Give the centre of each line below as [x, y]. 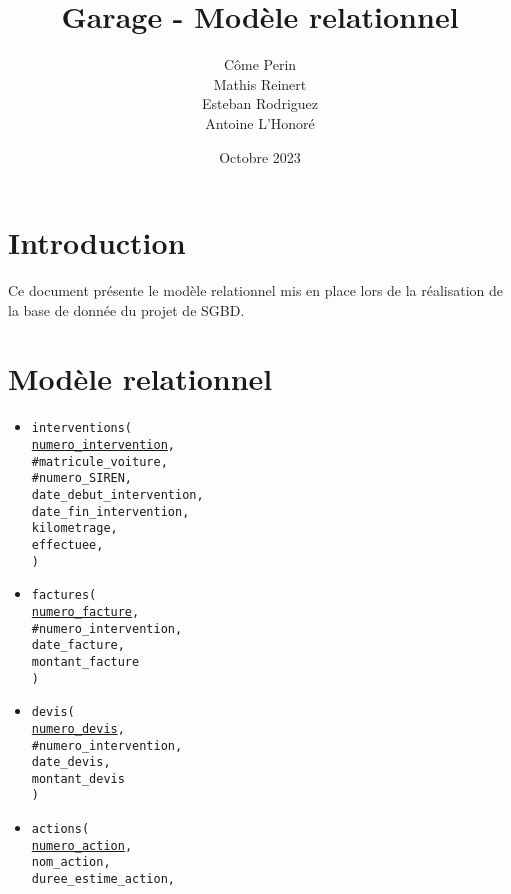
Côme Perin [260, 64]
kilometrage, [74, 528]
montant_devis [78, 778]
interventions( [82, 428]
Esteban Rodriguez [260, 103]
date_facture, [78, 645]
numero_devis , [78, 728]
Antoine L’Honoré [260, 122]
